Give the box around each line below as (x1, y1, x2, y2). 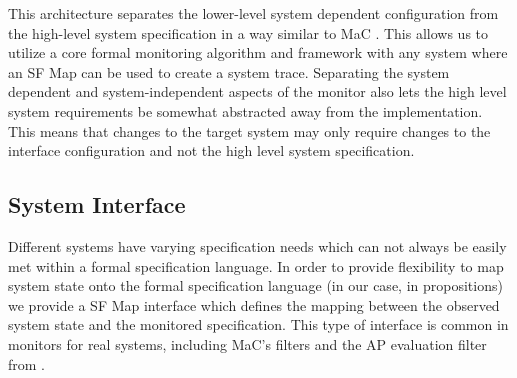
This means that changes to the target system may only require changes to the (8, 120, 491, 141)
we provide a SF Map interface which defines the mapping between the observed (8, 294, 500, 315)
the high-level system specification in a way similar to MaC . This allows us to (8, 22, 489, 43)
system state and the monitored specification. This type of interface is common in (8, 314, 509, 335)
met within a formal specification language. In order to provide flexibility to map (8, 255, 504, 276)
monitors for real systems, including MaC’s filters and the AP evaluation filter (8, 333, 487, 354)
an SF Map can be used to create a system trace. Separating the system (8, 61, 450, 82)
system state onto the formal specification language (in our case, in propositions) (8, 275, 503, 296)
